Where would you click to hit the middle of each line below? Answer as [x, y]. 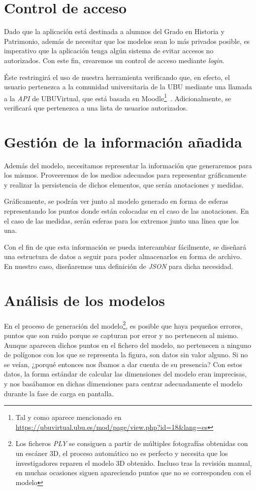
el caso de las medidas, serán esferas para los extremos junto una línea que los [122, 220]
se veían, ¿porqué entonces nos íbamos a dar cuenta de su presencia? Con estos [123, 364]
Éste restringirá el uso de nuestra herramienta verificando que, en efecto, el [117, 77]
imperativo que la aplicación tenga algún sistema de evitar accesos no [109, 51]
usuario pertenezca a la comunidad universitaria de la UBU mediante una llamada [128, 87]
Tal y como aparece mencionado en [68, 417]
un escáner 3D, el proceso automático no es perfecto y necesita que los [122, 453]
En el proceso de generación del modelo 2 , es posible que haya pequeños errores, [123, 325]
